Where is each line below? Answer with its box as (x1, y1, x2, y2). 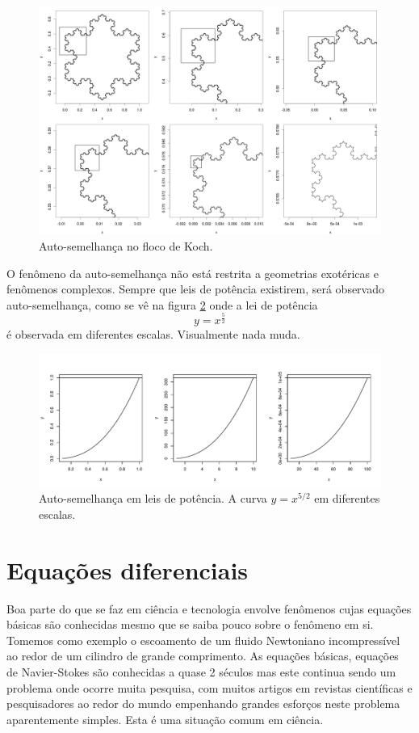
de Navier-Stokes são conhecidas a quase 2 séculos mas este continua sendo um (6, 663, 396, 680)
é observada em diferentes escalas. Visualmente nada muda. (6, 326, 300, 343)
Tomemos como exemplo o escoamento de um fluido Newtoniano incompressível (6, 631, 400, 648)
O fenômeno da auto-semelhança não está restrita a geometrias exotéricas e (6, 264, 379, 281)
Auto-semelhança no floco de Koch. (39, 237, 213, 254)
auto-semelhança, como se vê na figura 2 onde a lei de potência (6, 296, 318, 313)
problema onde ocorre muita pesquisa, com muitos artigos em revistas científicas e (6, 679, 413, 696)
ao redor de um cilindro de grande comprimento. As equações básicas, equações (6, 647, 399, 664)
